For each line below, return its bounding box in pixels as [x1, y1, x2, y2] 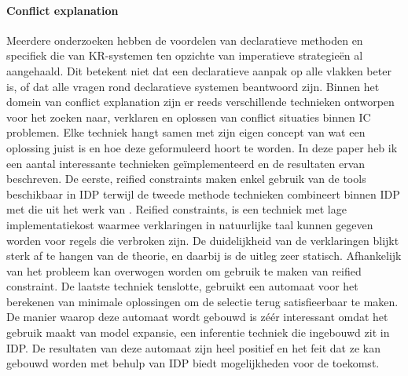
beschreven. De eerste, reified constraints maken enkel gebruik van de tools [6, 170, 366, 187]
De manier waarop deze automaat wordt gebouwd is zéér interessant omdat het [6, 308, 388, 325]
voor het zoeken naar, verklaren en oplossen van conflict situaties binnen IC [6, 108, 371, 125]
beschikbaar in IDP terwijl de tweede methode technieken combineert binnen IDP [6, 185, 400, 202]
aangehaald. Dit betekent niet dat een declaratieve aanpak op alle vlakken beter [6, 62, 391, 78]
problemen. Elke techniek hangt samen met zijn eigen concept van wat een [6, 124, 366, 141]
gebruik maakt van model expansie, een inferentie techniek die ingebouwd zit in [6, 324, 390, 341]
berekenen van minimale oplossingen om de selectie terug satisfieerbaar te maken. [6, 293, 399, 309]
